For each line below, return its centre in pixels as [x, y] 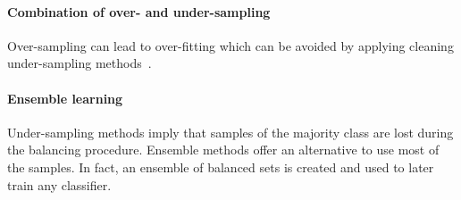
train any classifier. [59, 184]
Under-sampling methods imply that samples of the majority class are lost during [230, 132]
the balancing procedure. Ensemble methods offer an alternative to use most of [223, 150]
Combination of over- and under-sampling [139, 11]
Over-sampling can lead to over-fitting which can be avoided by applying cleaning [230, 45]
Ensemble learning [65, 98]
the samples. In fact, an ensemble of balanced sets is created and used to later [221, 167]
